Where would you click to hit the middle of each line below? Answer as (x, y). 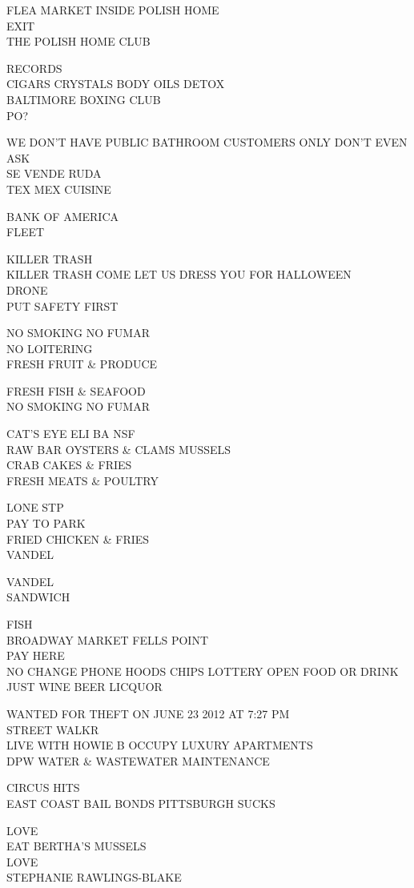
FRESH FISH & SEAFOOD (76, 390)
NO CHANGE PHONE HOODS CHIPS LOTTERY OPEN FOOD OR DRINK (203, 671)
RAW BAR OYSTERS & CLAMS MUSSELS (119, 449)
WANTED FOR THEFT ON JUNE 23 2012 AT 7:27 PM (148, 713)
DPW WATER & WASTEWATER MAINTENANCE (138, 760)
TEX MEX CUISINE (59, 189)
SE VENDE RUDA (54, 173)
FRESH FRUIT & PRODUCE (82, 364)
